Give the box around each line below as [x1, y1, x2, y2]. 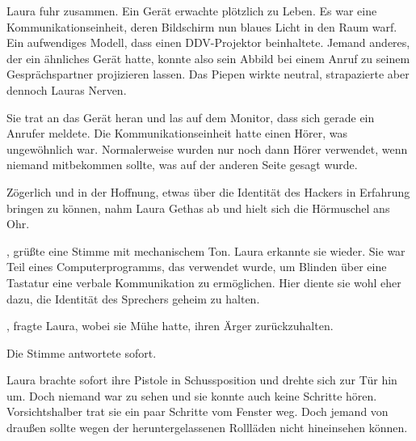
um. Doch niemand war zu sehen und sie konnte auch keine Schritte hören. [6, 387, 377, 404]
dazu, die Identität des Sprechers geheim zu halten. [6, 290, 260, 307]
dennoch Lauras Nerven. [6, 81, 127, 98]
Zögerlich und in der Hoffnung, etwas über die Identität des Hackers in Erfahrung [6, 183, 410, 200]
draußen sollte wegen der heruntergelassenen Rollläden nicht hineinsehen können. [6, 419, 408, 436]
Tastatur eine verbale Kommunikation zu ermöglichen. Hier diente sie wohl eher [6, 274, 401, 290]
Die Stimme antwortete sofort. [6, 344, 157, 361]
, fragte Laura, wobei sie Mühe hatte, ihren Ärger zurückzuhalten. [6, 317, 334, 334]
